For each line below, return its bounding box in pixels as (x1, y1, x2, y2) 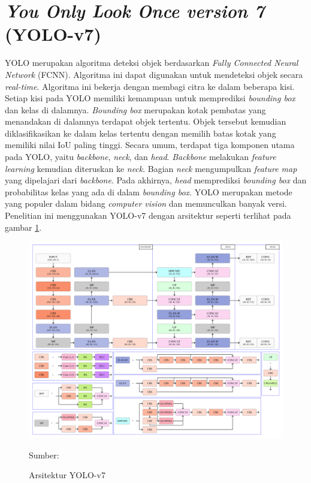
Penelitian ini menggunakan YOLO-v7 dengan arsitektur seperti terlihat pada (5, 209, 291, 222)
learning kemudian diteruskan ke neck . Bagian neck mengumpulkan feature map (5, 162, 297, 174)
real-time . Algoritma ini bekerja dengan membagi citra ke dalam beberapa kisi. (5, 80, 295, 92)
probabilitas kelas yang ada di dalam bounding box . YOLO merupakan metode (5, 185, 292, 198)
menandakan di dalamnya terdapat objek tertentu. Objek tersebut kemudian (5, 115, 286, 128)
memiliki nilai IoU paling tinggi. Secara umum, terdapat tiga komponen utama (5, 138, 295, 151)
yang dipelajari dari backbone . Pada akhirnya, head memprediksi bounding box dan (5, 174, 307, 186)
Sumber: (29, 448, 59, 461)
